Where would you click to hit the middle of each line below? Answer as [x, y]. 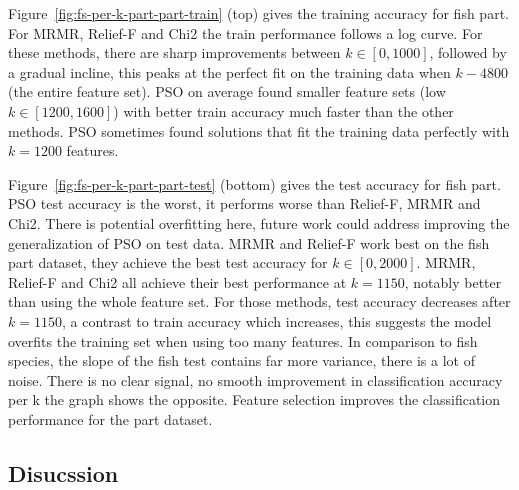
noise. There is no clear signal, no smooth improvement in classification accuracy [255, 379]
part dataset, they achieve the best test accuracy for [168, 262]
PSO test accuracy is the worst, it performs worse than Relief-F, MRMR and [244, 203]
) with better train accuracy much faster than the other [283, 110]
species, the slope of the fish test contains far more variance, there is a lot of [241, 360]
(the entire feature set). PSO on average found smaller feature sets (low [227, 91]
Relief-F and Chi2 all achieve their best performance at [177, 281]
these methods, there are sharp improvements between [174, 52]
